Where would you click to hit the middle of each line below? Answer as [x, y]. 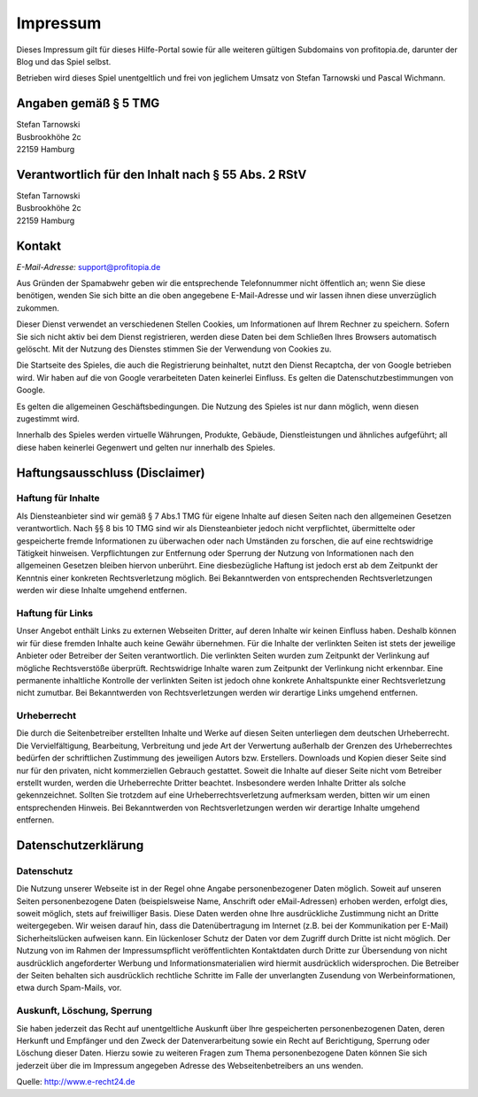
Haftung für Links [54, 613]
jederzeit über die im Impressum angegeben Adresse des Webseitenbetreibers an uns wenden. [190, 1065]
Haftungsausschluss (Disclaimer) [111, 472]
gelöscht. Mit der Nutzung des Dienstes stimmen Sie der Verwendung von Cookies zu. [174, 349]
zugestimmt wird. [48, 418]
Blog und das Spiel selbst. [64, 61]
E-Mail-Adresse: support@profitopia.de [89, 267]
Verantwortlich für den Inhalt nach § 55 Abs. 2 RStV [162, 174]
